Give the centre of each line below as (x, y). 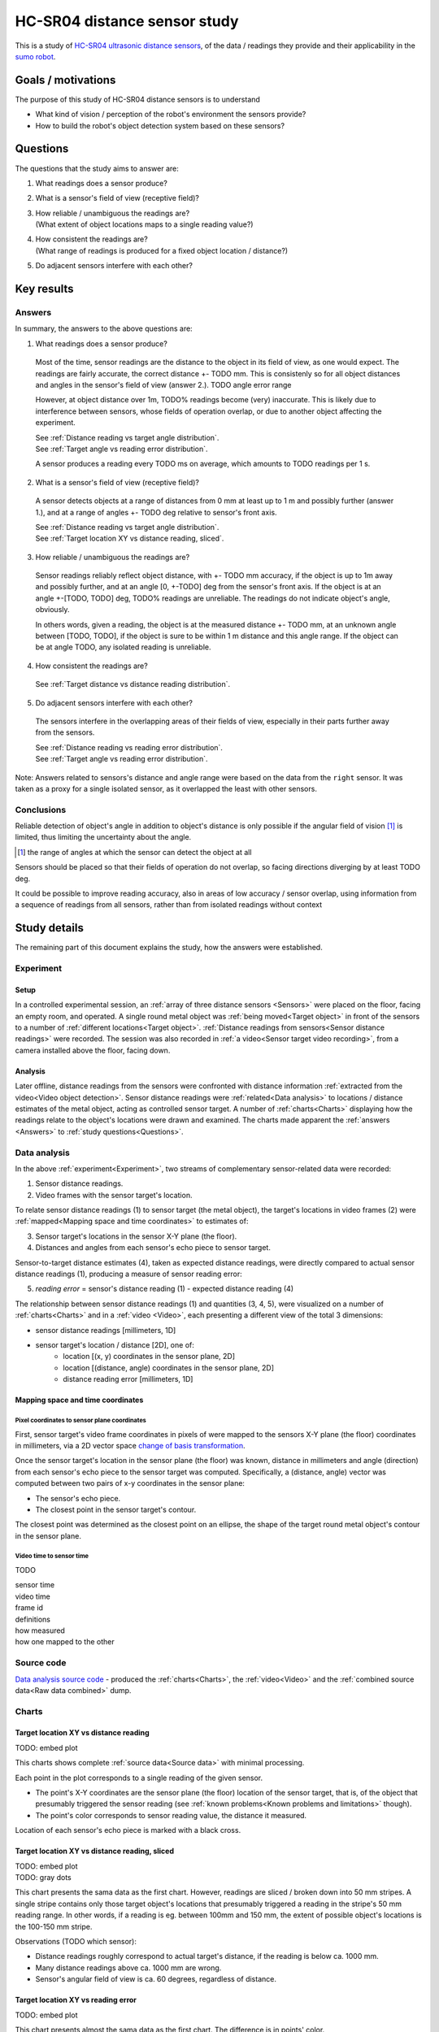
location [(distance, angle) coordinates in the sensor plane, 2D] (169, 1368)
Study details (50, 928)
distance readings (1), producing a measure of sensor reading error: (129, 1274)
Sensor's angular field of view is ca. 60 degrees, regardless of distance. (156, 1979)
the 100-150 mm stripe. (54, 1926)
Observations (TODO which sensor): (76, 1941)
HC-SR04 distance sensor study (127, 21)
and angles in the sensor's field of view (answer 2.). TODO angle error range (163, 384)
